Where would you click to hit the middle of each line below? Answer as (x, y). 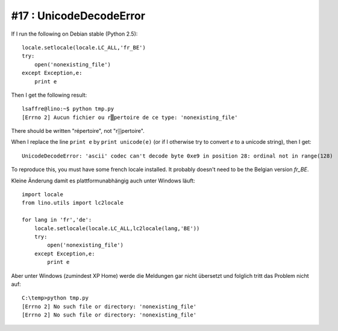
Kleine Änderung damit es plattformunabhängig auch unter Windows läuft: (103, 181)
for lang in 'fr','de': (57, 220)
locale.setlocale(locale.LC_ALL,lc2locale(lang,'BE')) (117, 228)
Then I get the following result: (49, 95)
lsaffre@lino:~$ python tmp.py (68, 109)
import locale (42, 194)
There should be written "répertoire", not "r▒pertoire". (78, 131)
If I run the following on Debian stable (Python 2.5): (74, 34)
